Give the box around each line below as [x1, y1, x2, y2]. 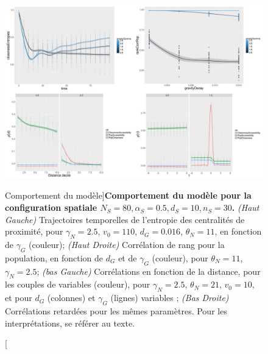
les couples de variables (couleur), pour [5, 278, 150, 291]
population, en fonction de [5, 251, 104, 264]
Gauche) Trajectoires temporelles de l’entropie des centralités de [5, 213, 245, 225]
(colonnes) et [47, 291, 96, 304]
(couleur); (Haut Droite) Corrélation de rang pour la [29, 238, 225, 251]
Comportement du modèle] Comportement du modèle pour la [5, 189, 252, 202]
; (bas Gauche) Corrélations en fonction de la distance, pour [37, 264, 261, 277]
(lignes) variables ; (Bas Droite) [110, 291, 229, 304]
